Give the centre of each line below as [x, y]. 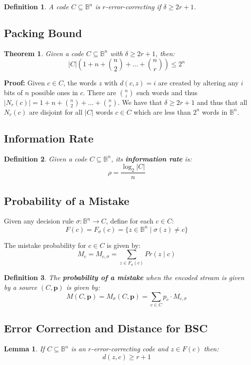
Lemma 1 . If [24, 349]
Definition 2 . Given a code [46, 158]
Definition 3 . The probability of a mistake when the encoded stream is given [124, 277]
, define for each [130, 221]
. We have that [140, 102]
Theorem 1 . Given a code [44, 53]
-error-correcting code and [130, 349]
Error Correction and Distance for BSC [106, 328]
